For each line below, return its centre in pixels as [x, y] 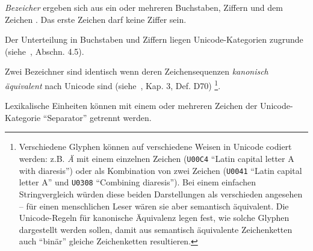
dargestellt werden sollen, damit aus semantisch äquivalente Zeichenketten [156, 229]
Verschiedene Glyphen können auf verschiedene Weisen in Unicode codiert [155, 147]
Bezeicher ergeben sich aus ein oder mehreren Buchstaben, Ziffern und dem [144, 7]
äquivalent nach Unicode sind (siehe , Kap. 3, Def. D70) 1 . [113, 84]
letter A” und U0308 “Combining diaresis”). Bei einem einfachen [138, 182]
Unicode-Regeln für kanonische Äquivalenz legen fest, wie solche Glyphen [154, 218]
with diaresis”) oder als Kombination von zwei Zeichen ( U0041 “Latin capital [160, 170]
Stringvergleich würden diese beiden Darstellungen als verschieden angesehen [161, 194]
